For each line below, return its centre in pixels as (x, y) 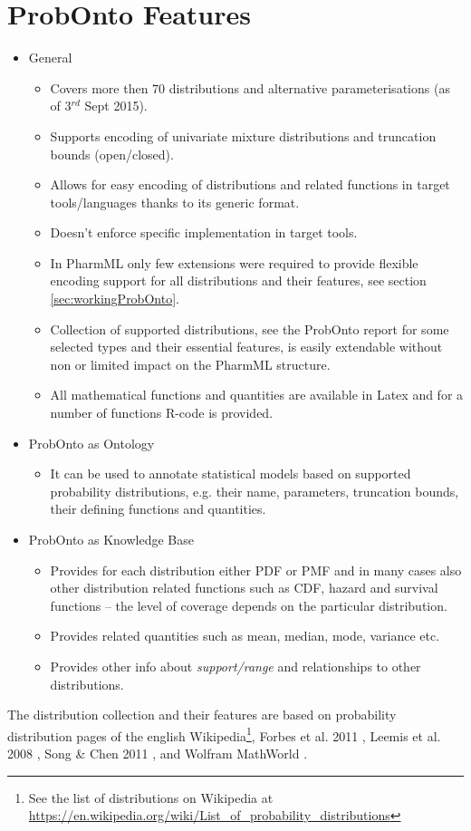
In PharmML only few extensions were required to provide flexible (234, 262)
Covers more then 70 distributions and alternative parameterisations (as (250, 87)
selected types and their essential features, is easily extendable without (246, 347)
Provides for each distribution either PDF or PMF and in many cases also (256, 570)
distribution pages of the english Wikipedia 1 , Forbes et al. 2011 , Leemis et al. (224, 734)
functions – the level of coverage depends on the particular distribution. (249, 605)
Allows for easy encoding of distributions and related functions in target (250, 184)
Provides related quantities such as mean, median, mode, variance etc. (245, 636)
